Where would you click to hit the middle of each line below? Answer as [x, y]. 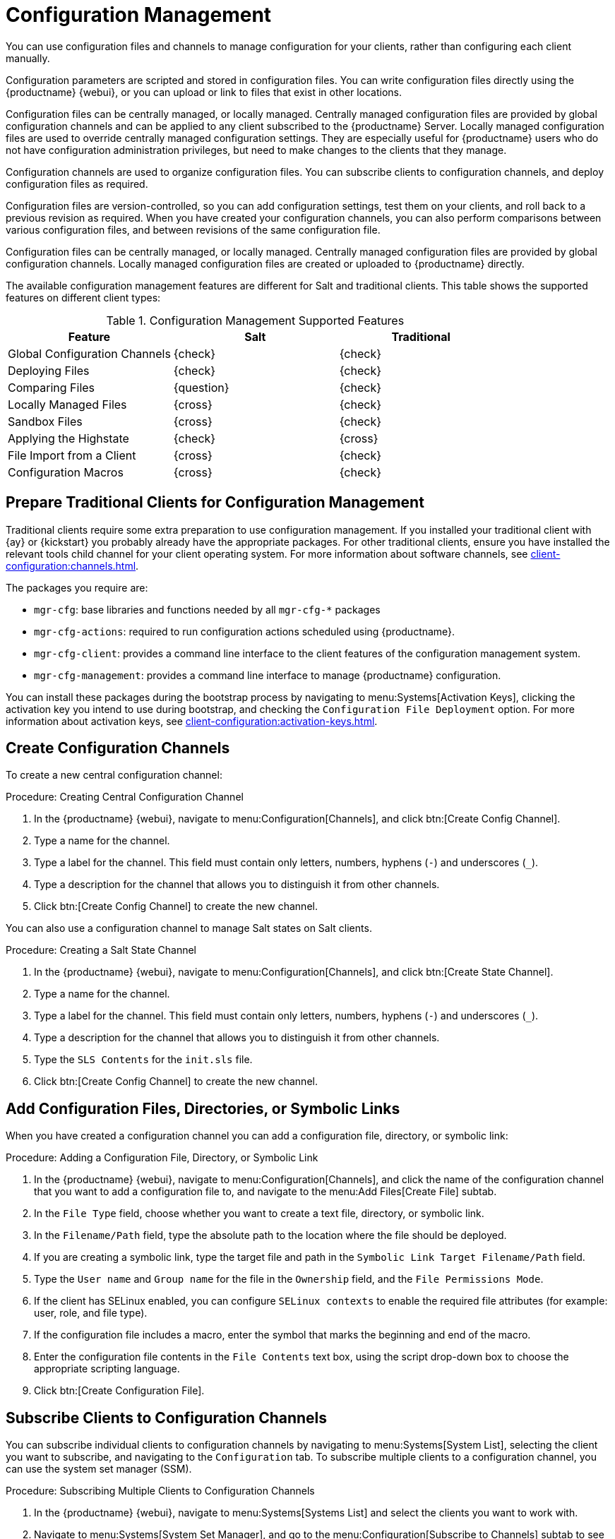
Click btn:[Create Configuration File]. [119, 1391]
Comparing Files [52, 387]
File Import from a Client [72, 455]
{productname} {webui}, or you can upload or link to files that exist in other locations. [204, 92]
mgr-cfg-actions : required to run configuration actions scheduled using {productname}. [245, 631]
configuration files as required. [77, 184]
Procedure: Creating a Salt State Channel [101, 950]
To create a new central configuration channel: [114, 775]
